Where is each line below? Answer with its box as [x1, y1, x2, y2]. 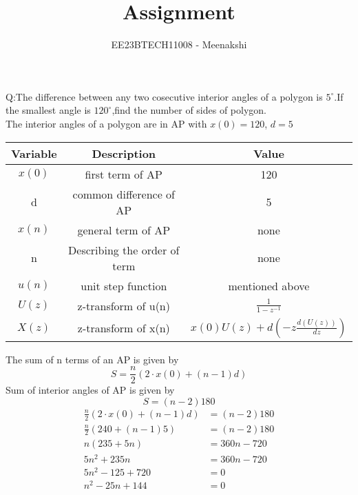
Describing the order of [68, 241, 180, 258]
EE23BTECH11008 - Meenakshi [111, 37, 247, 52]
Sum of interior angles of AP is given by [6, 383, 175, 397]
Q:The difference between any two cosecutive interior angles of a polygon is [6, 89, 323, 103]
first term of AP [85, 165, 162, 182]
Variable [11, 145, 57, 161]
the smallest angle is [6, 103, 91, 117]
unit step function [81, 277, 167, 294]
